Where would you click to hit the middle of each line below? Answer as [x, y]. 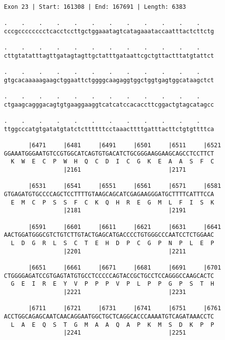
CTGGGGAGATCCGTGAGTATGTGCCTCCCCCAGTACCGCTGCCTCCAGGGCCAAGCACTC [109, 276]
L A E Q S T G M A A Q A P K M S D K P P [112, 325]
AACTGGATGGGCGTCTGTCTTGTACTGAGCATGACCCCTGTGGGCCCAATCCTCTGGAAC [109, 235]
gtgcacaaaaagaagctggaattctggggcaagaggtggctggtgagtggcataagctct [109, 80]
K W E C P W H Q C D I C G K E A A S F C [112, 162]
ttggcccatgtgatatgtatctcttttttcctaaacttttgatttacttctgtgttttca [109, 129]
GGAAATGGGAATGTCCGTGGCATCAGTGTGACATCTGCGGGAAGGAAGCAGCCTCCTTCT [109, 153]
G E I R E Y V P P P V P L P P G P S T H [112, 284]
